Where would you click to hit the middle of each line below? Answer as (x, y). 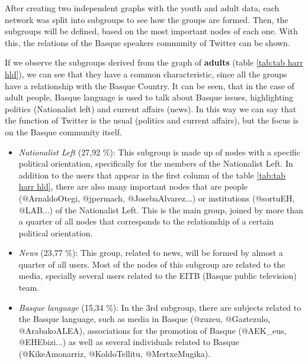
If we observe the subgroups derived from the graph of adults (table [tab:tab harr (154, 62)
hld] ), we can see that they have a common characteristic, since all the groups (146, 74)
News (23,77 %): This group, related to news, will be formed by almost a (151, 253)
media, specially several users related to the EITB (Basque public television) (158, 276)
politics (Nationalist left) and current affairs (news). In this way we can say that (151, 108)
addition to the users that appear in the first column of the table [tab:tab (152, 175)
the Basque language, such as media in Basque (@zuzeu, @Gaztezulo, (145, 319)
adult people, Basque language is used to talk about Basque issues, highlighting (149, 97)
